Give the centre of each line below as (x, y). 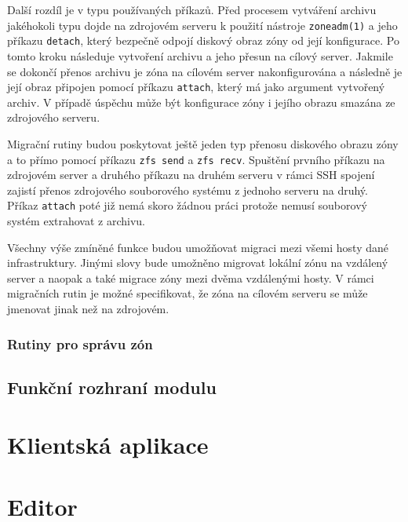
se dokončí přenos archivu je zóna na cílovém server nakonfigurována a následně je (205, 71)
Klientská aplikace (108, 445)
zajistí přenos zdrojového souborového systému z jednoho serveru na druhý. (188, 190)
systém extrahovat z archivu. (76, 221)
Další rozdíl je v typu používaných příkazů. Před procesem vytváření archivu (192, 9)
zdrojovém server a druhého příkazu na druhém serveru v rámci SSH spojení (191, 175)
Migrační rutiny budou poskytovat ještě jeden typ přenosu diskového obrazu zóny (203, 143)
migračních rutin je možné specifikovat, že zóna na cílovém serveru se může (188, 293)
